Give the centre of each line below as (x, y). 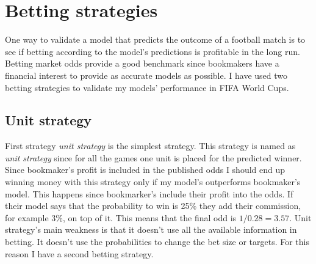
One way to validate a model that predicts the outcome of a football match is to (155, 39)
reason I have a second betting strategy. (79, 253)
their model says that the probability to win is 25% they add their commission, (153, 206)
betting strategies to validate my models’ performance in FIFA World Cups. (147, 87)
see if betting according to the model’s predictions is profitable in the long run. (153, 51)
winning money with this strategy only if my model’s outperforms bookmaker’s (153, 182)
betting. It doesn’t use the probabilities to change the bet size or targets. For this (157, 242)
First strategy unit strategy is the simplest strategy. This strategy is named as (150, 146)
